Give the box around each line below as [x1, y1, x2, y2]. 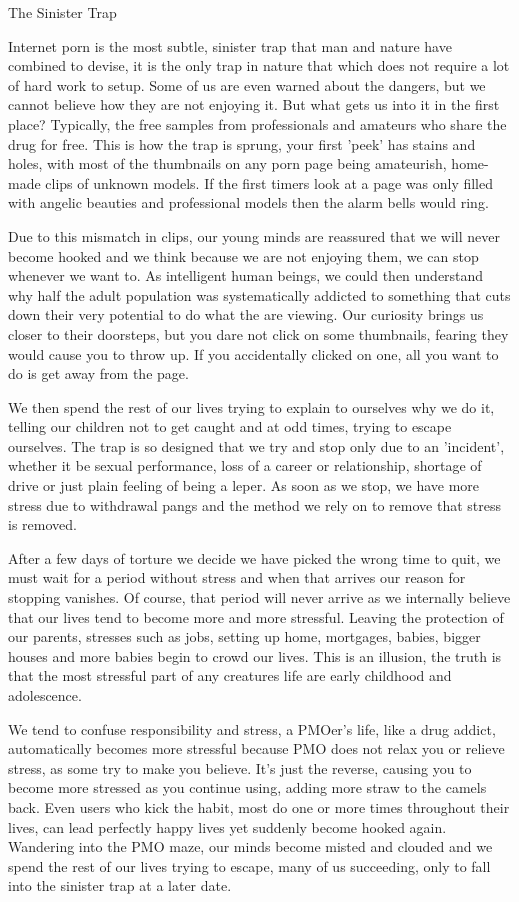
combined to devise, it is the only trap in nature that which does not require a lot [8, 55, 510, 76]
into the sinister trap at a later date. [8, 875, 232, 896]
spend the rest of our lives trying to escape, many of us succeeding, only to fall [8, 855, 491, 876]
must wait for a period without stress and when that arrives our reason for [8, 567, 466, 588]
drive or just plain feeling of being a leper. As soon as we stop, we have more [8, 475, 480, 496]
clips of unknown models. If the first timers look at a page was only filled [45, 172, 494, 193]
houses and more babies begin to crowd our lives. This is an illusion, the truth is [8, 645, 502, 666]
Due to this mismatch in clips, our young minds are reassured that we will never [8, 225, 500, 246]
